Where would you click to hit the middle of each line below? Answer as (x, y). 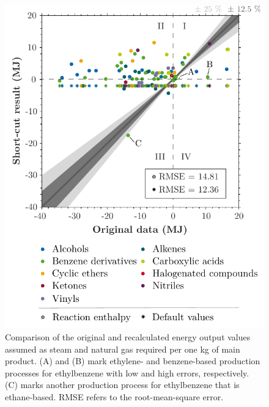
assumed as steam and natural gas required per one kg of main (123, 349)
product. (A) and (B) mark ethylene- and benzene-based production (133, 361)
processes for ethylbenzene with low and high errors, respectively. (127, 372)
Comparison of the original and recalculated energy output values (128, 336)
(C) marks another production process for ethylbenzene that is (122, 385)
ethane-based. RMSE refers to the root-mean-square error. (114, 396)
